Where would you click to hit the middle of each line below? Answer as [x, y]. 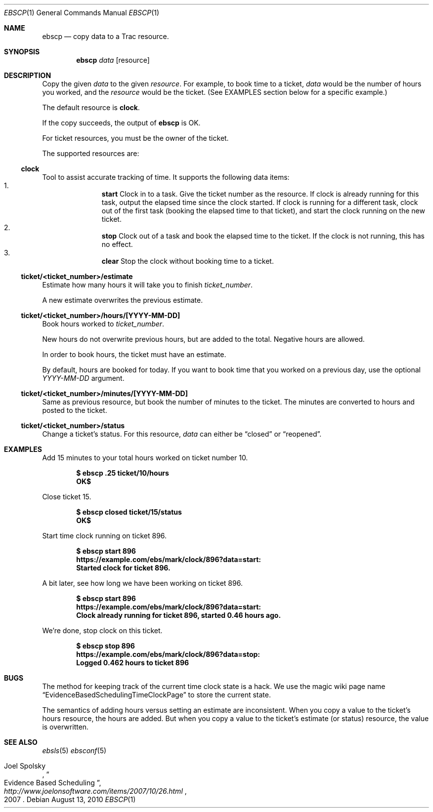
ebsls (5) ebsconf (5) [74, 751]
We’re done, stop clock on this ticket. [102, 630]
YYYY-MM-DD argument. [83, 378]
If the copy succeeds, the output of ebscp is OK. [121, 123]
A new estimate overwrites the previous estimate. [123, 300]
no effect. [117, 244]
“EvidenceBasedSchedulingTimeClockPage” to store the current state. [156, 695]
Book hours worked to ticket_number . [103, 324]
